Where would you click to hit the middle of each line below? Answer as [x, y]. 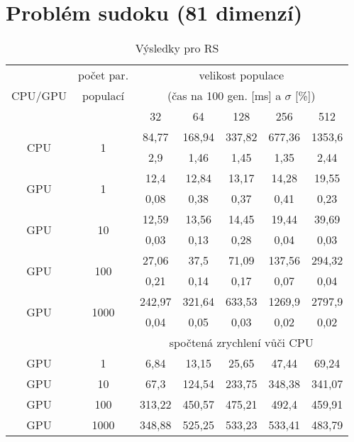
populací [103, 96]
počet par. [103, 75]
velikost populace [242, 75]
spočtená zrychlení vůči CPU [241, 343]
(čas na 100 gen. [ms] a [225, 96]
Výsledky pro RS [177, 48]
